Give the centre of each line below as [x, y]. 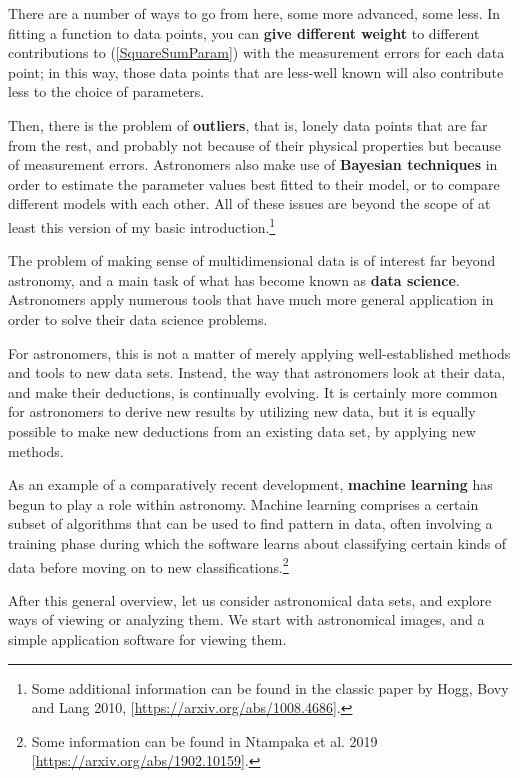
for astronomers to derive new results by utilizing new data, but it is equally [242, 411]
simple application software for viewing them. [147, 638]
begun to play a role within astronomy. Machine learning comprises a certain [243, 503]
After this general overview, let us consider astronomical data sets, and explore [250, 599]
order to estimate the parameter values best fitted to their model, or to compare [254, 183]
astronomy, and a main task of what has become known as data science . [234, 279]
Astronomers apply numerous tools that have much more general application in [251, 299]
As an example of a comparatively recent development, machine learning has [250, 484]
